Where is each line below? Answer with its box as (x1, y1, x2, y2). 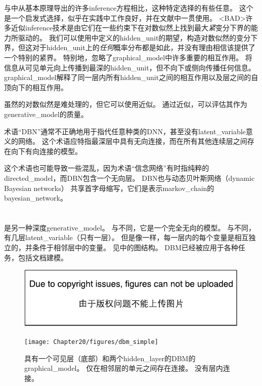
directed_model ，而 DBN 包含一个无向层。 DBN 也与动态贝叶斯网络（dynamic (4, 172, 255, 183)
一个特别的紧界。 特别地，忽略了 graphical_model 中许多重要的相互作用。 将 (4, 52, 252, 62)
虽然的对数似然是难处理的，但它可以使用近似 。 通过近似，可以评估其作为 (4, 99, 247, 109)
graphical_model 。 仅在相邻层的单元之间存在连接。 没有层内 (24, 363, 223, 373)
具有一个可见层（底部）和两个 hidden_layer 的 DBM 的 (24, 353, 196, 363)
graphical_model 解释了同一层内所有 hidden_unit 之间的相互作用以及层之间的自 (4, 72, 258, 83)
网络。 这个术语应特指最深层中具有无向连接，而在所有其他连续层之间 (18, 136, 247, 146)
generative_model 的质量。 (4, 108, 88, 119)
